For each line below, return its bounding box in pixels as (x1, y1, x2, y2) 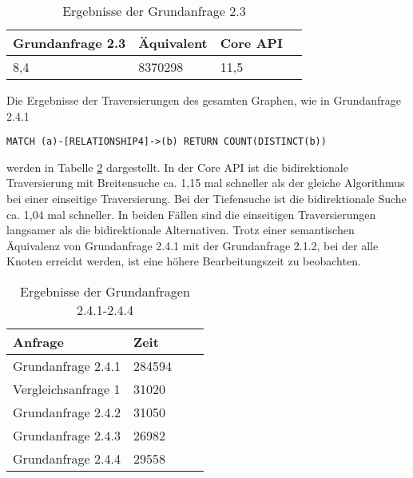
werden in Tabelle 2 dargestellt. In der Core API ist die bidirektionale (6, 158, 348, 175)
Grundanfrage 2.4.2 (13, 403, 121, 421)
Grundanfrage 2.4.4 (13, 449, 121, 468)
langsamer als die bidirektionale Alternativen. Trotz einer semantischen (6, 221, 355, 238)
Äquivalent (138, 34, 208, 52)
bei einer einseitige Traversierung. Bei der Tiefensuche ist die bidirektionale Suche (6, 190, 407, 207)
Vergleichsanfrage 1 (13, 380, 121, 398)
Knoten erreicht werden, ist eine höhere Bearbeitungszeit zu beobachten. (6, 253, 361, 269)
